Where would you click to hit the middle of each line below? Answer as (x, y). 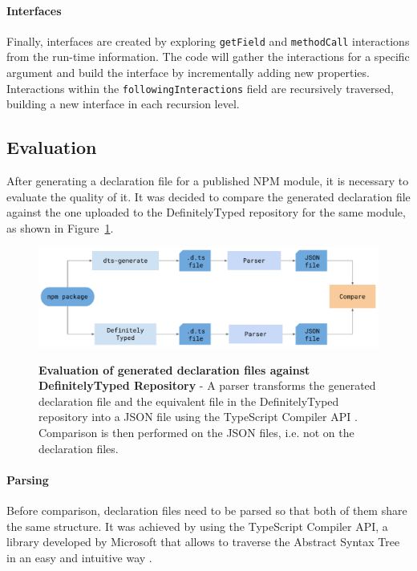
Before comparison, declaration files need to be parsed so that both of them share (207, 510)
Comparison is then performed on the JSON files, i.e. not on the (196, 433)
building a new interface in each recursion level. (123, 104)
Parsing (28, 479)
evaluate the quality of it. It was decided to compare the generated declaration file (208, 196)
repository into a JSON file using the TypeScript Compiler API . (198, 417)
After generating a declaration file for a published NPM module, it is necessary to (208, 181)
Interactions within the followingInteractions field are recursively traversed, (200, 88)
